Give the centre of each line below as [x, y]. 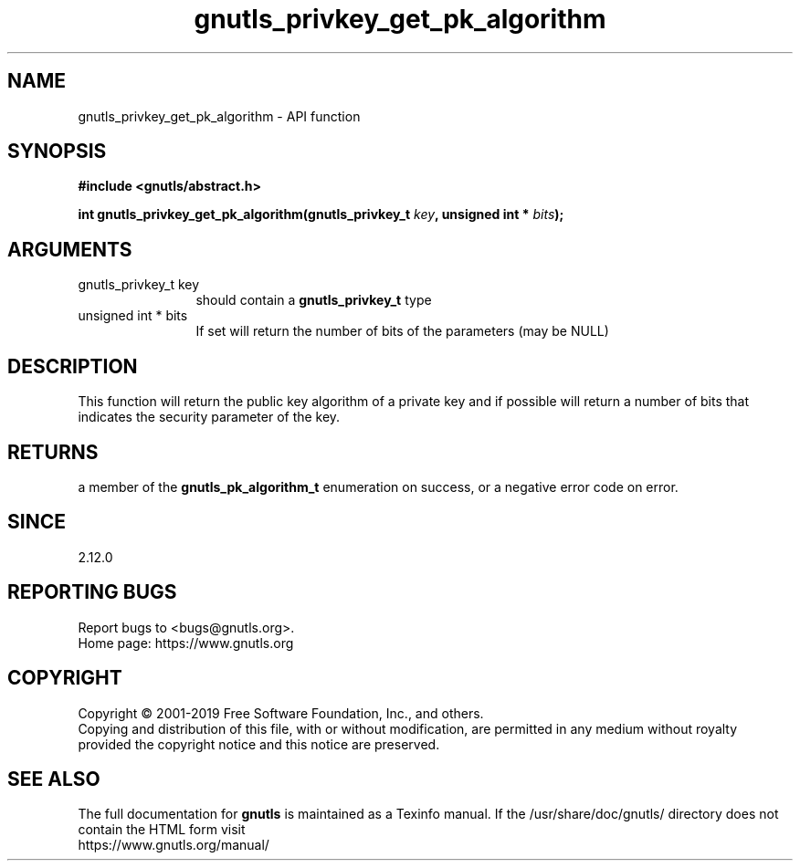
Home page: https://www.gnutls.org [186, 643]
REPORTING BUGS [92, 592]
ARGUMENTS [70, 249]
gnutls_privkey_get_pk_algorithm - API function [219, 116]
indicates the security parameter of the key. [209, 417]
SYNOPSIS [57, 152]
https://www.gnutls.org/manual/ [174, 845]
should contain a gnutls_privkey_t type [314, 300]
